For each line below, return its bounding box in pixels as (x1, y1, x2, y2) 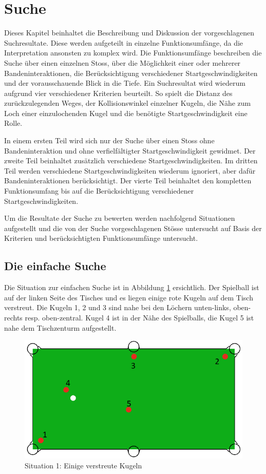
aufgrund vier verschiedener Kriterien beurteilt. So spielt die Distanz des (4, 87, 233, 98)
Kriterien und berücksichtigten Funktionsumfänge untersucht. (4, 233, 198, 243)
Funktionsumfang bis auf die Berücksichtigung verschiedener (4, 185, 194, 196)
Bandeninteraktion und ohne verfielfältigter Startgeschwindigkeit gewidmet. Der (4, 145, 256, 156)
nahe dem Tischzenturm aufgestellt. (4, 322, 117, 333)
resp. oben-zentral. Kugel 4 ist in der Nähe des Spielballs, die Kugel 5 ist (25, 312, 254, 323)
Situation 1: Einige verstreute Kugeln (25, 460, 142, 471)
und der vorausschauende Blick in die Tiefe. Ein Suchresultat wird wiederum (4, 78, 245, 88)
